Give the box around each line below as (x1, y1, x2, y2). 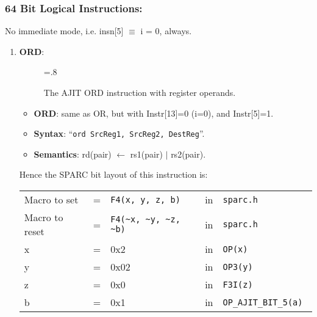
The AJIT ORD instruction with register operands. (43, 86, 236, 98)
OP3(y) (223, 261, 253, 272)
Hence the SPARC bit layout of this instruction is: (19, 168, 208, 181)
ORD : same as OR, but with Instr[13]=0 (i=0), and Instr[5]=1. (34, 106, 274, 119)
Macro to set (24, 192, 79, 207)
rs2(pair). (171, 147, 206, 160)
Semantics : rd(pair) (34, 147, 112, 160)
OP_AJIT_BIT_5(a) (223, 297, 303, 307)
